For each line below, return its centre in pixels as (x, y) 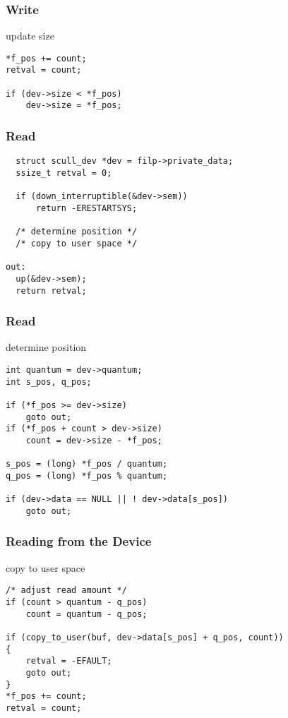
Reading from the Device (79, 541)
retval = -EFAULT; (69, 661)
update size (30, 36)
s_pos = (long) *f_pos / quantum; (87, 464)
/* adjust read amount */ (66, 591)
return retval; (51, 291)
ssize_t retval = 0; (64, 173)
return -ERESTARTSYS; (86, 208)
